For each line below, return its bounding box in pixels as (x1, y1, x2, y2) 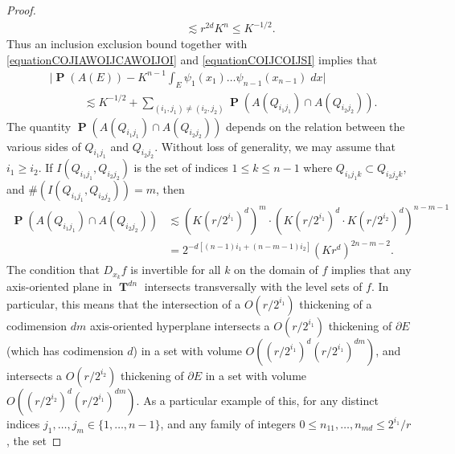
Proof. (6, 2, 36, 18)
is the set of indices (133, 159, 228, 176)
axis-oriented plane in (6, 278, 113, 295)
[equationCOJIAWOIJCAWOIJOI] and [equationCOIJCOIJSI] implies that (6, 51, 378, 67)
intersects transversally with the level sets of (144, 278, 363, 295)
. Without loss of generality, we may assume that (154, 137, 396, 154)
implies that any (330, 261, 412, 278)
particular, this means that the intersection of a (6, 295, 241, 312)
